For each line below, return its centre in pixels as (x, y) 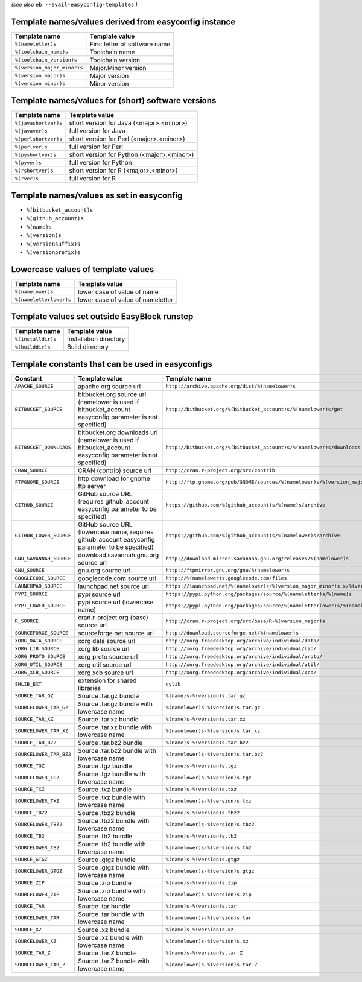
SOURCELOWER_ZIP (37, 895)
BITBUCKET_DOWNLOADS (43, 447)
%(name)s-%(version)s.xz (200, 930)
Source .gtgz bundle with (113, 867)
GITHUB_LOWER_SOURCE (43, 536)
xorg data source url (106, 641)
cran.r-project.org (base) (113, 617)
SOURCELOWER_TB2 (37, 848)
